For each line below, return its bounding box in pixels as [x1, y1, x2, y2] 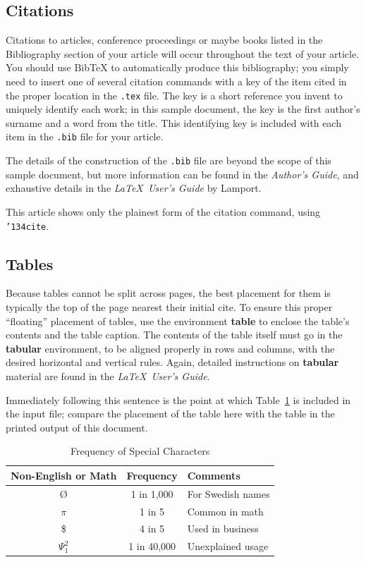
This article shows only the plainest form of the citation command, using [6, 204, 321, 219]
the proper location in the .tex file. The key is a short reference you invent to [6, 87, 343, 102]
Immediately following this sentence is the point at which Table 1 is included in [6, 392, 351, 407]
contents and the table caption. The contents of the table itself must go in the [6, 327, 343, 342]
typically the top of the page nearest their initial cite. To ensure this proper [6, 299, 333, 314]
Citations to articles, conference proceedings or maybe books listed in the [6, 32, 323, 47]
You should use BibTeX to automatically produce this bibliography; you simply [6, 60, 349, 75]
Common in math [187, 503, 264, 518]
